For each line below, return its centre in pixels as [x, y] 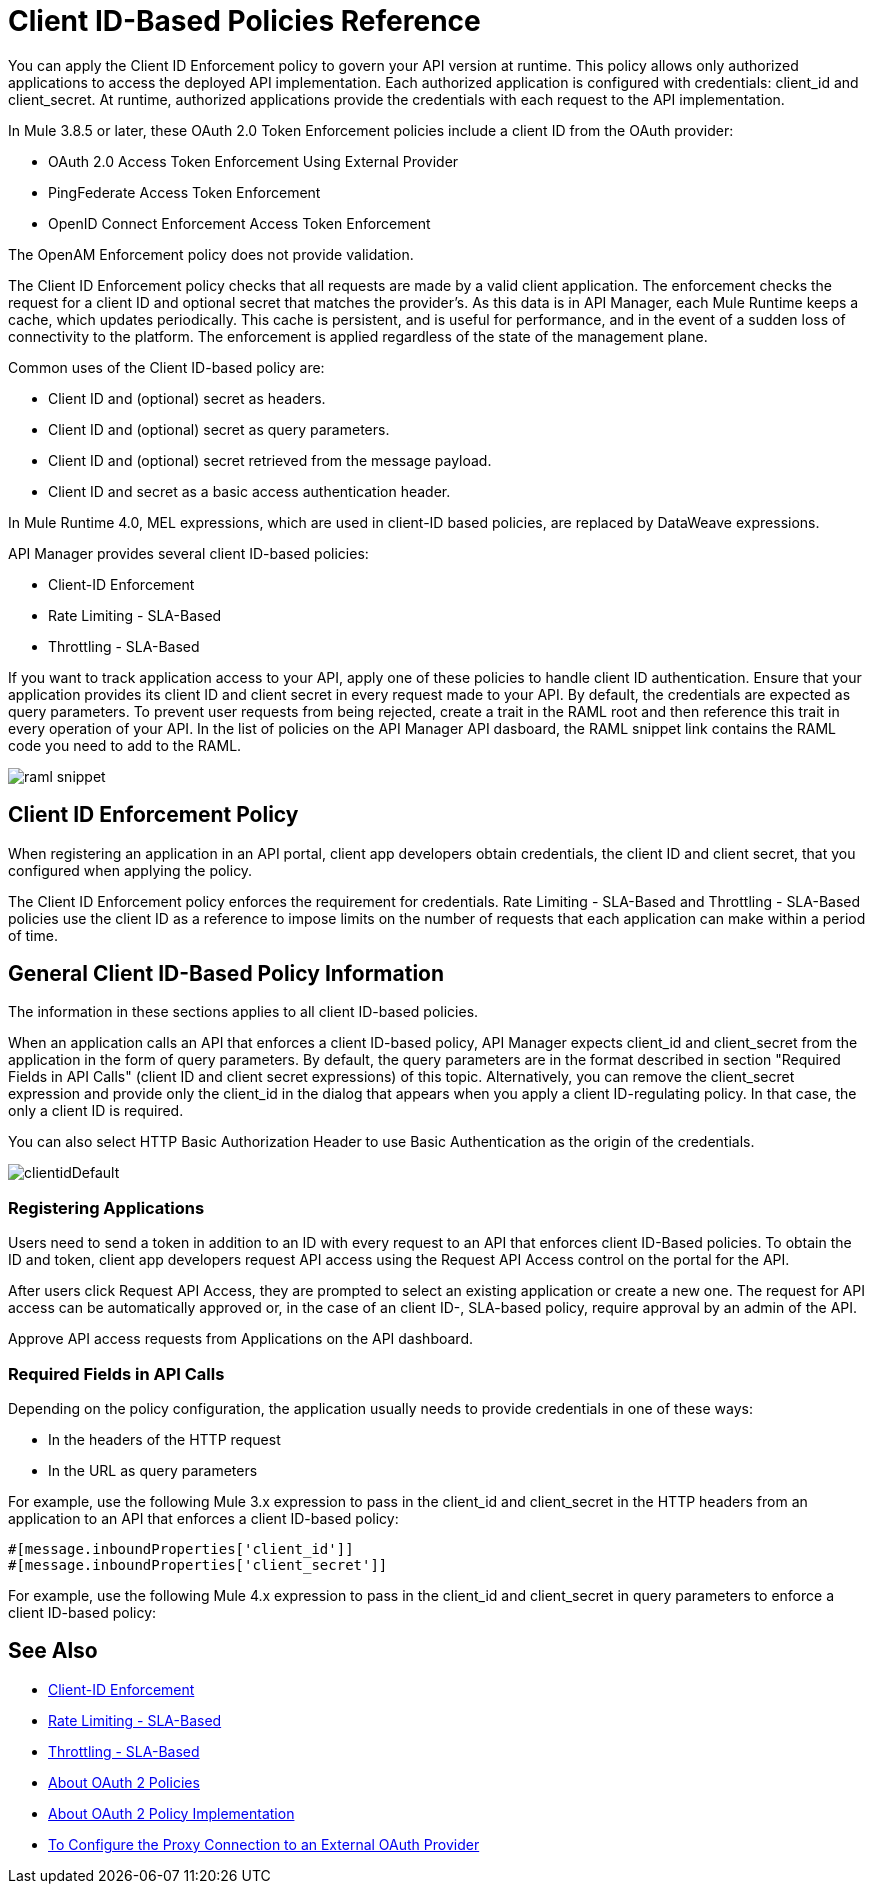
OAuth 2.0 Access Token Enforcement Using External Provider [253, 161]
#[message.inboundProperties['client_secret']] [198, 1564]
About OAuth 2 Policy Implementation [171, 1813]
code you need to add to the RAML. [125, 745]
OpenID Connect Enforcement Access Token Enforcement [239, 223]
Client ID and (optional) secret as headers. [187, 398]
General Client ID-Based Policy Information [226, 974]
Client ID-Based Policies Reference [244, 21]
